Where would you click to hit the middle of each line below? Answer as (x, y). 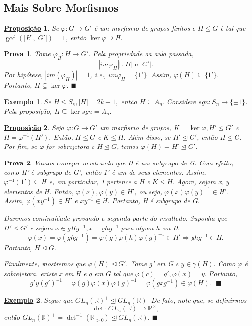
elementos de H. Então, (39, 191)
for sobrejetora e (70, 146)
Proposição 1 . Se (31, 28)
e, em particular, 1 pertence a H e (99, 181)
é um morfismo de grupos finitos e (145, 28)
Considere (181, 101)
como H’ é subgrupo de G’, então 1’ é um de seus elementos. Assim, (105, 172)
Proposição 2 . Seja (34, 127)
